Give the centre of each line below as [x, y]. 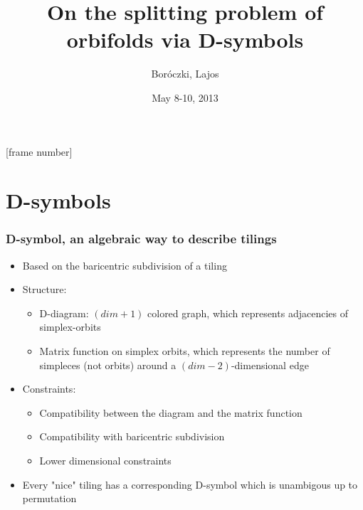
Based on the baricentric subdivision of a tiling [125, 265]
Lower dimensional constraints [105, 461]
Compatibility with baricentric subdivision [132, 436]
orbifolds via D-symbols [185, 39]
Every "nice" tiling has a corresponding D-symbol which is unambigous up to [190, 484]
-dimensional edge [270, 365]
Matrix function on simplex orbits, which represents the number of [185, 351]
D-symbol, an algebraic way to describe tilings [141, 239]
